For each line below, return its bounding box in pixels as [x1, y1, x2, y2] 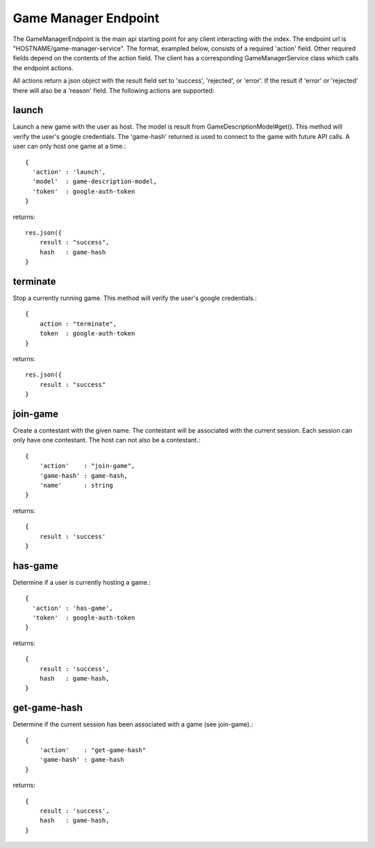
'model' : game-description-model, [32, 178, 158, 185]
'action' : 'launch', [32, 167, 106, 176]
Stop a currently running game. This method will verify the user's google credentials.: [12, 294, 257, 302]
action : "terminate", [39, 319, 117, 328]
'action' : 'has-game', [32, 604, 114, 612]
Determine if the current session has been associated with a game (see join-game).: [12, 720, 253, 729]
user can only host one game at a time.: [12, 142, 126, 151]
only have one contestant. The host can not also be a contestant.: [12, 436, 201, 444]
